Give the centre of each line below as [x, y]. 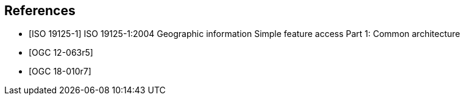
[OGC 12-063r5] [61, 53]
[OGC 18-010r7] [60, 72]
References [40, 11]
